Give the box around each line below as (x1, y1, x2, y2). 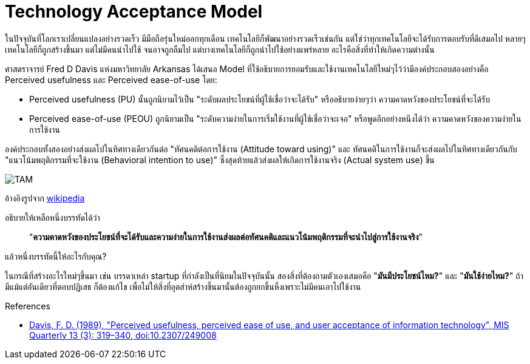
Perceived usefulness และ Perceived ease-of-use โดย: (5, 74, 217, 85)
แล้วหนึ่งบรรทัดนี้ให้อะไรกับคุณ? (5, 251, 107, 261)
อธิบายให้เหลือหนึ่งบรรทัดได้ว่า (5, 212, 100, 223)
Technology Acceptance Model (5, 1, 263, 22)
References (5, 300, 50, 311)
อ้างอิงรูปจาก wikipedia (5, 192, 85, 203)
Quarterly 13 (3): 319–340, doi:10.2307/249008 (29, 329, 217, 340)
